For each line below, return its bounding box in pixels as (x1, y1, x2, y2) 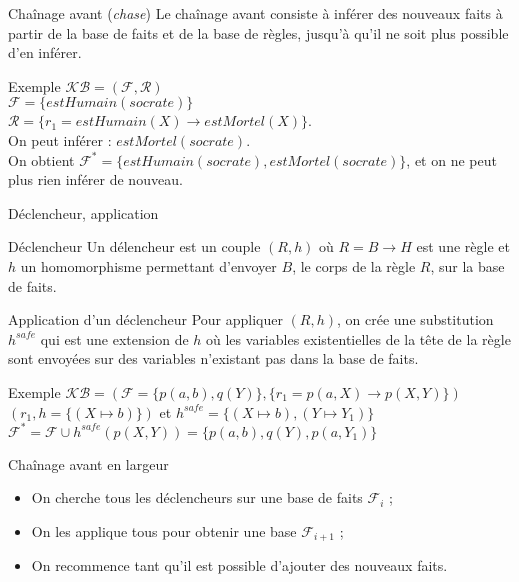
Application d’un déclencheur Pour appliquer (8, 309, 283, 330)
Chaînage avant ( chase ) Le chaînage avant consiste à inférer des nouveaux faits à (8, 3, 503, 23)
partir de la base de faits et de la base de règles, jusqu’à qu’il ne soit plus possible (8, 22, 509, 43)
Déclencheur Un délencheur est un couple (8, 236, 261, 257)
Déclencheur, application (8, 202, 159, 223)
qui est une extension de (40, 328, 189, 349)
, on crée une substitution (337, 309, 494, 330)
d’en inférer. (8, 42, 82, 63)
